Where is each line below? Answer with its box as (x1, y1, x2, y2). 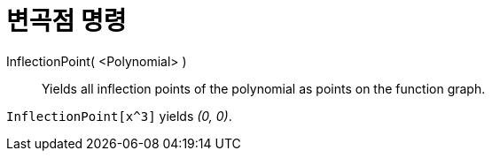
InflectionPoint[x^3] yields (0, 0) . (6, 108, 232, 124)
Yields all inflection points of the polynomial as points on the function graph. (42, 80, 486, 96)
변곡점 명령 (6, 6, 127, 36)
